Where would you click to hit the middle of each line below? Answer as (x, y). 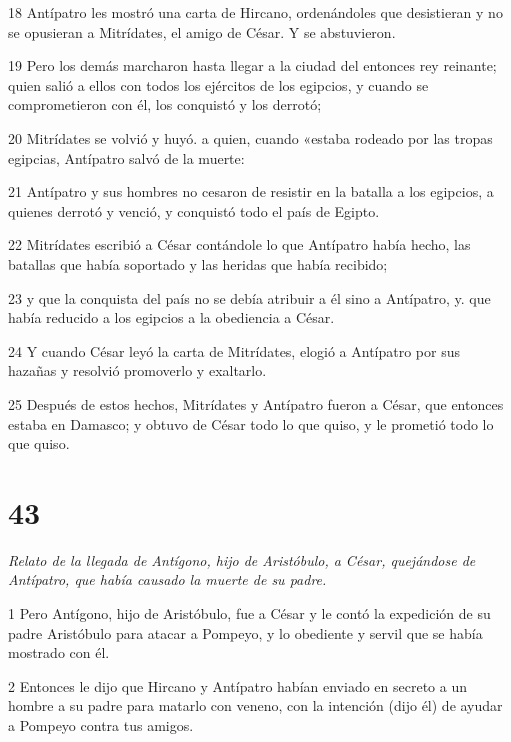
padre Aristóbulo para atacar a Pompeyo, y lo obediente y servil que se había (245, 632)
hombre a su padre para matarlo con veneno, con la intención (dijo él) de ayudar (255, 705)
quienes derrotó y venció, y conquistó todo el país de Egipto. (194, 210)
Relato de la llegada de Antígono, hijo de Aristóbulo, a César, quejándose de (242, 559)
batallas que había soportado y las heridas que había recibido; (198, 263)
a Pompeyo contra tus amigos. (101, 724)
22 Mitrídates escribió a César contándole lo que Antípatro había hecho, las (239, 244)
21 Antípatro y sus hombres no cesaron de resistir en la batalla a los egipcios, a (251, 191)
